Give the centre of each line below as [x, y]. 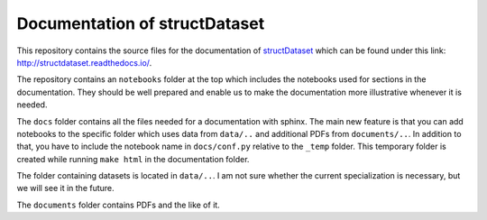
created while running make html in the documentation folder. [133, 159]
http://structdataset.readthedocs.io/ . [84, 62]
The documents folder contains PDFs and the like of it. [118, 205]
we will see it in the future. [65, 188]
